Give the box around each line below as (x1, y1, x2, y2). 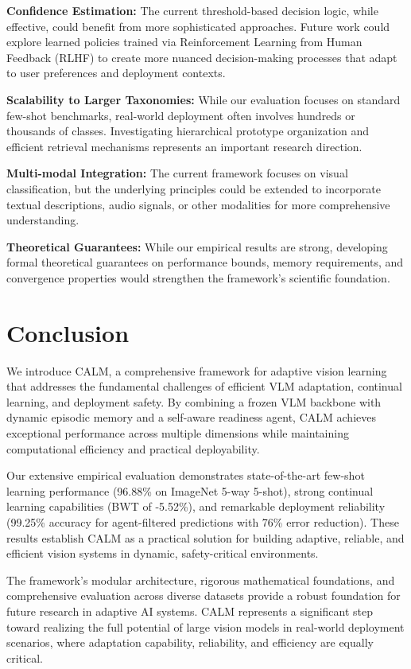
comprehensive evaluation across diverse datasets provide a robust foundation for (6, 587, 401, 604)
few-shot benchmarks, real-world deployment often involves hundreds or (6, 107, 355, 123)
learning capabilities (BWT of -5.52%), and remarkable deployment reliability (6, 498, 386, 515)
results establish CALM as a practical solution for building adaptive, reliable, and (6, 529, 405, 546)
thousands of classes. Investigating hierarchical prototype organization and (6, 123, 370, 139)
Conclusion (6, 316, 130, 348)
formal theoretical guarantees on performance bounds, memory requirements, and (6, 254, 404, 270)
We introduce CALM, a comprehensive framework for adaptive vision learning (6, 362, 387, 379)
